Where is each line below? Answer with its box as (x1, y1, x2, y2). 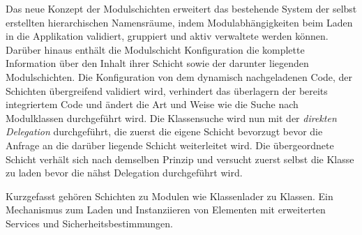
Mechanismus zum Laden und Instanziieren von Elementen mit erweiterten (6, 202, 326, 217)
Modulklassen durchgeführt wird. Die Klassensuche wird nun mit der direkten (6, 110, 337, 125)
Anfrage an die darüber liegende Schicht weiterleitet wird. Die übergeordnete (6, 137, 334, 152)
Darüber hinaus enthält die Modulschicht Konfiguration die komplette (6, 42, 305, 56)
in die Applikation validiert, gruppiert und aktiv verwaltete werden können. (6, 29, 329, 43)
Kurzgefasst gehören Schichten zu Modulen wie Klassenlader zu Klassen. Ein (6, 188, 333, 203)
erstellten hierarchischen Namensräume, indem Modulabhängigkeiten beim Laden (6, 15, 353, 29)
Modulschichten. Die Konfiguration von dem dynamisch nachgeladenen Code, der (6, 69, 353, 84)
